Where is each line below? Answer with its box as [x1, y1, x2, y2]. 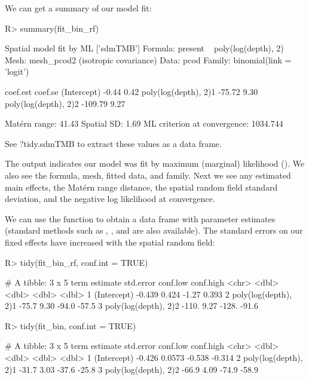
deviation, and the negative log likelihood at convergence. [5, 192, 215, 205]
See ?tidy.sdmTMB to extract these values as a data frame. [5, 137, 222, 149]
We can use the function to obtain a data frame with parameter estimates [5, 212, 276, 225]
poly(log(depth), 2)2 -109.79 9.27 [5, 97, 126, 109]
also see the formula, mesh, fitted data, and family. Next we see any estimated [5, 168, 291, 181]
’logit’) [5, 65, 29, 78]
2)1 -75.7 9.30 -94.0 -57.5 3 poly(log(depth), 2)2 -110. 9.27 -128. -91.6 [5, 299, 258, 312]
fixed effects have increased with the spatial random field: [5, 235, 215, 248]
